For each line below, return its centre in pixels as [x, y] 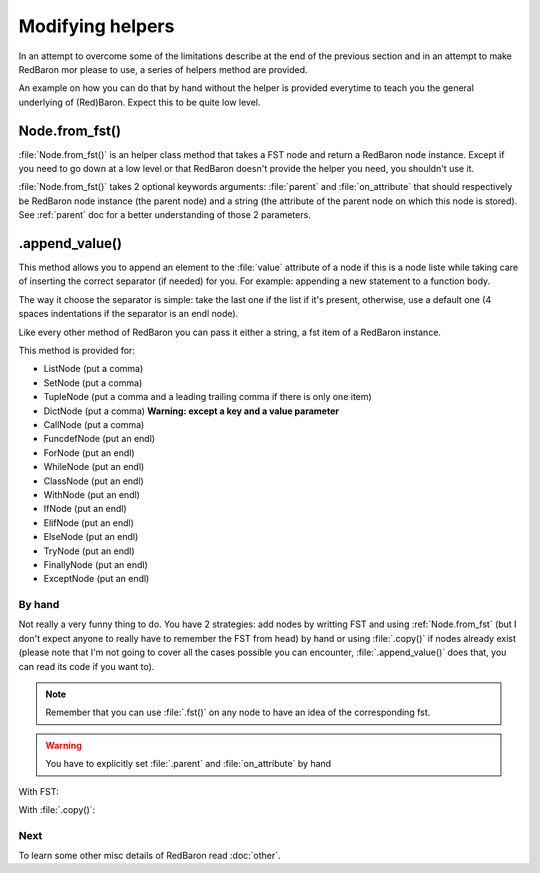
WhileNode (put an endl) [94, 467]
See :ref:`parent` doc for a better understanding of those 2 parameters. [165, 215]
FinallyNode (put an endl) [96, 564]
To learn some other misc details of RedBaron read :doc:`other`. [149, 856]
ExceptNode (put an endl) [96, 579]
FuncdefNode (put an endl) [99, 439]
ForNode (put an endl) [89, 452]
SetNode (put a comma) [93, 382]
